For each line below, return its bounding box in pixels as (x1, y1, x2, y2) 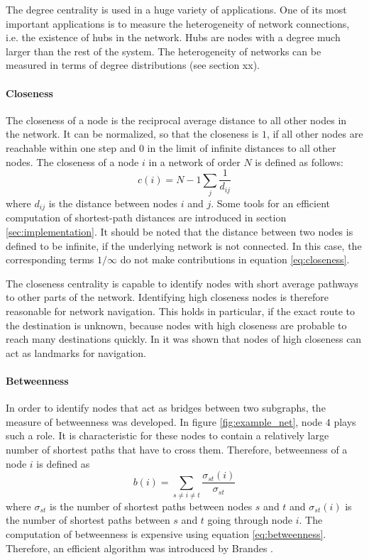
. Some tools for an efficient (211, 195, 330, 210)
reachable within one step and (6, 140, 136, 155)
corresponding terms (6, 252, 94, 267)
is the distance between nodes (48, 195, 178, 210)
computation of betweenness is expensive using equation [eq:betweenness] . (6, 527, 326, 542)
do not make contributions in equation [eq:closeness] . (120, 252, 350, 267)
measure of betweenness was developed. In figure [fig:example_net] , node (6, 414, 323, 429)
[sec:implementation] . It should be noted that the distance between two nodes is (6, 224, 353, 238)
